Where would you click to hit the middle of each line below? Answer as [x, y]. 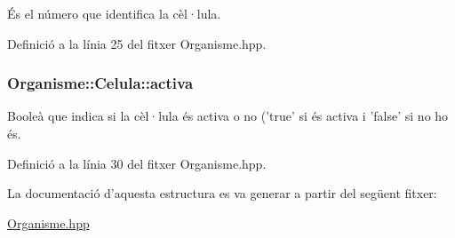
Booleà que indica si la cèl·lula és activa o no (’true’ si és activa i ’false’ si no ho [228, 116]
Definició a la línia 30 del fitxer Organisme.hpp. [137, 163]
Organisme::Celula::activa [100, 83]
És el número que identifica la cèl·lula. [114, 13]
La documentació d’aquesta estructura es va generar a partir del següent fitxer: [222, 193]
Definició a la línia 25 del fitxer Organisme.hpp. [137, 43]
